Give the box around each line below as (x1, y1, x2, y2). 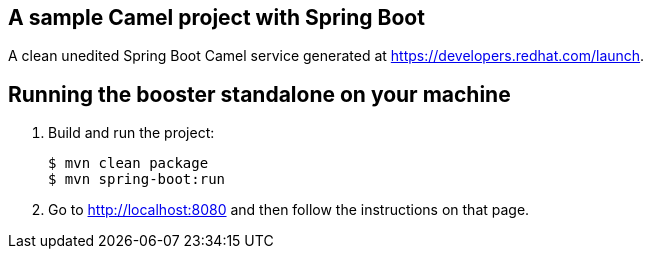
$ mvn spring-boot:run (48, 171, 226, 188)
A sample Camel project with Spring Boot (8, 5, 425, 30)
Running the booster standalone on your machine (8, 81, 511, 107)
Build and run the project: (48, 124, 215, 142)
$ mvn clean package (48, 155, 209, 172)
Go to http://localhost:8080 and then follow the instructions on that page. (48, 201, 530, 219)
